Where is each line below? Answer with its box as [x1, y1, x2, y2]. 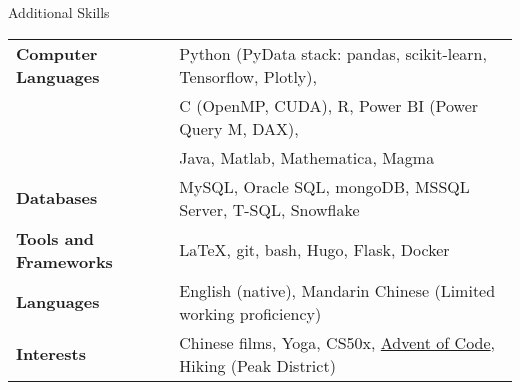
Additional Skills [8, 2, 110, 22]
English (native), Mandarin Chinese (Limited [179, 278, 496, 302]
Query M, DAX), [179, 116, 299, 140]
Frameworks [16, 249, 113, 273]
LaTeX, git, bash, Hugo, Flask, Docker [179, 238, 450, 262]
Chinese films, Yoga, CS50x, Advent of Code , [179, 330, 496, 354]
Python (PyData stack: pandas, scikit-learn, [179, 41, 487, 65]
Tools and [16, 226, 95, 250]
